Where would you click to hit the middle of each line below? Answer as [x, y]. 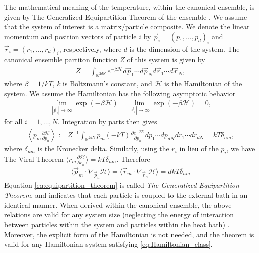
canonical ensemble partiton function [61, 60]
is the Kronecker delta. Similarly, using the [103, 148]
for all [13, 122]
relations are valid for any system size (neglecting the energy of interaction [119, 214]
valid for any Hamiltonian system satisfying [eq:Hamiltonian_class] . [108, 244]
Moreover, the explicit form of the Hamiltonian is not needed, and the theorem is [129, 234]
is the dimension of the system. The [185, 49]
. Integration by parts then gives [107, 122]
